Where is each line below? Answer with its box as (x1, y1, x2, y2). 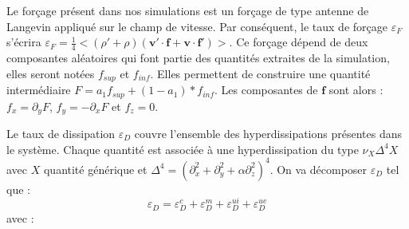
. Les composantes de (214, 81, 318, 98)
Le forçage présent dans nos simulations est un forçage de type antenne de (6, 2, 369, 18)
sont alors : (328, 81, 383, 98)
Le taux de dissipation (6, 124, 116, 141)
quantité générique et (43, 160, 147, 177)
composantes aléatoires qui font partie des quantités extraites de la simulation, (6, 49, 390, 66)
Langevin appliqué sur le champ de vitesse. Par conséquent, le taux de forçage (6, 18, 387, 34)
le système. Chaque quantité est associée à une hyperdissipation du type (6, 140, 359, 157)
